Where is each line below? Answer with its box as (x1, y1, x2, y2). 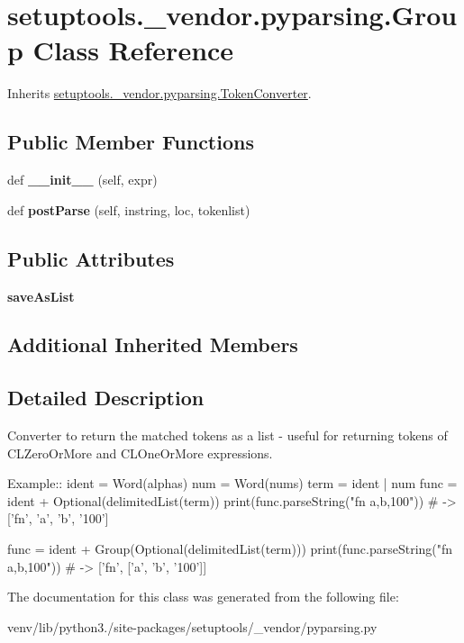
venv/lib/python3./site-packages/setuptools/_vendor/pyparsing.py (7, 617, 378, 636)
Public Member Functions (7, 128, 254, 156)
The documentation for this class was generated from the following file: (7, 587, 399, 606)
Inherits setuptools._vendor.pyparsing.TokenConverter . (7, 84, 312, 103)
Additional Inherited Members (7, 331, 298, 358)
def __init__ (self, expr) (7, 170, 158, 189)
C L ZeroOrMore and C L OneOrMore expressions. (7, 443, 273, 462)
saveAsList (7, 286, 75, 305)
